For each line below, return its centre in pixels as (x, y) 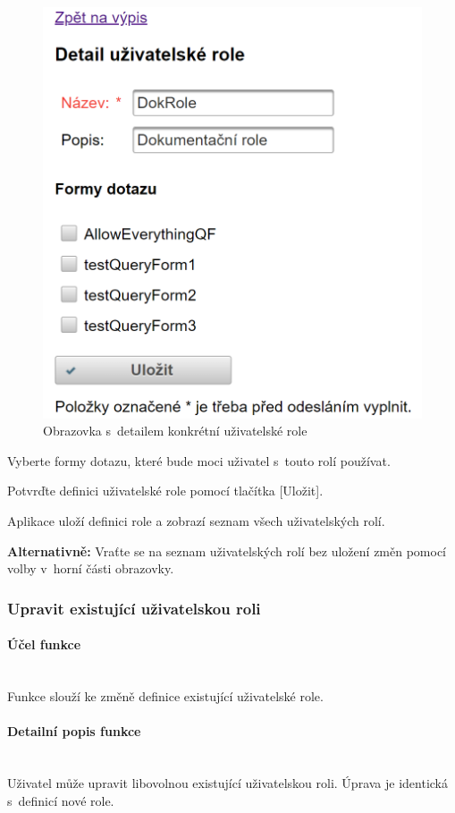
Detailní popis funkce (74, 731)
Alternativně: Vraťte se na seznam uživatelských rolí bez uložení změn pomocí (227, 550)
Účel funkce (44, 644)
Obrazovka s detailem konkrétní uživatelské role (175, 431)
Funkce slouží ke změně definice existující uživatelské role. (165, 695)
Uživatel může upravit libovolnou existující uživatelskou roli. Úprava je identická (228, 782)
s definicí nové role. (61, 800)
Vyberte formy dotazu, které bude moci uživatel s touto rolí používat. (199, 460)
